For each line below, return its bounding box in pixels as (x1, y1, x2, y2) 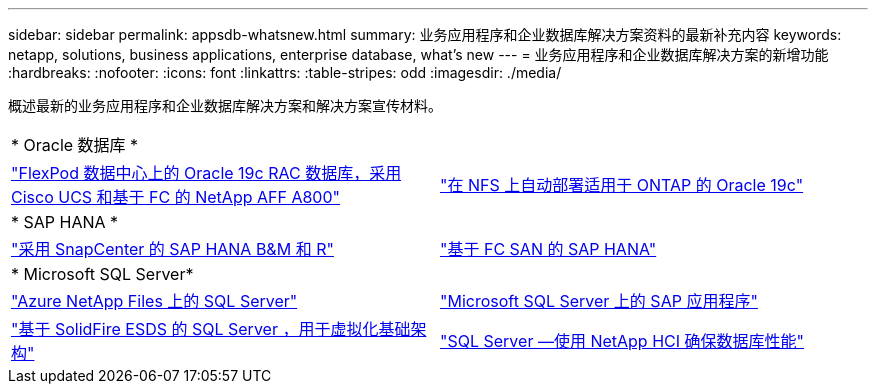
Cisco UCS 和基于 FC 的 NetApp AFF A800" (11, 187, 340, 207)
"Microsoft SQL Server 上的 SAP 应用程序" (440, 291, 758, 311)
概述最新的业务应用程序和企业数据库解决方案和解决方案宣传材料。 (8, 97, 442, 114)
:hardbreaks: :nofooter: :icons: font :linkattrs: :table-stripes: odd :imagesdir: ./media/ (8, 64, 562, 81)
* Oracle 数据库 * (11, 135, 139, 155)
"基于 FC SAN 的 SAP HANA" (440, 239, 657, 259)
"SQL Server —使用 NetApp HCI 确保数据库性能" (440, 331, 804, 351)
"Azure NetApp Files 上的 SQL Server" (11, 291, 298, 311)
